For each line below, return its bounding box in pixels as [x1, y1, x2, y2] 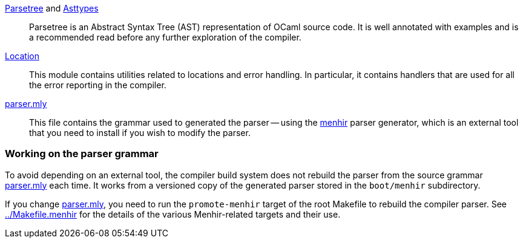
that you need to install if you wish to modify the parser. [29, 128, 251, 138]
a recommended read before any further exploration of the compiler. [29, 32, 301, 42]
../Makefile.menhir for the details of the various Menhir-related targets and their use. [5, 209, 341, 219]
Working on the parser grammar [5, 147, 159, 160]
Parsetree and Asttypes [5, 3, 99, 13]
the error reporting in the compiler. [29, 80, 166, 90]
